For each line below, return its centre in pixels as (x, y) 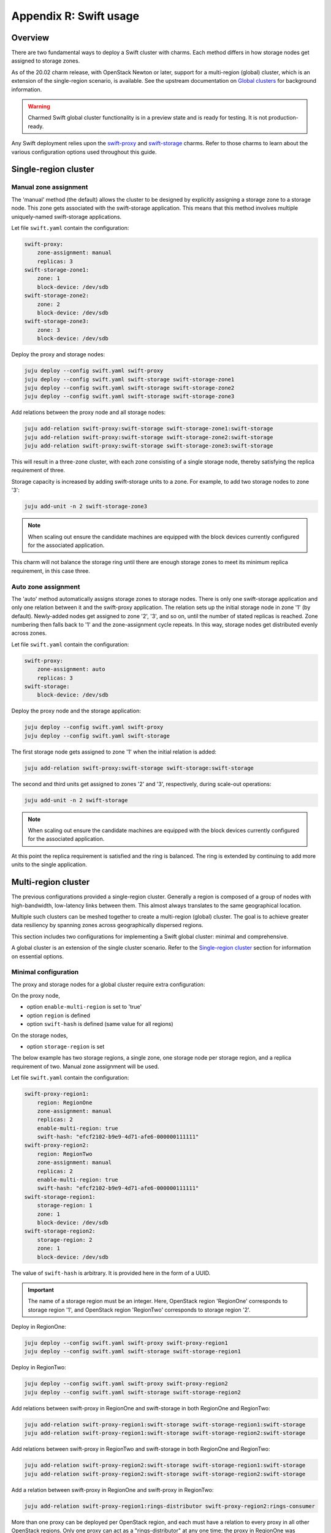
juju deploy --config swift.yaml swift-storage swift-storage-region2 (133, 1392)
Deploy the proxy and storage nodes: (58, 354)
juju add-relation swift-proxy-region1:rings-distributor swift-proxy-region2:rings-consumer (170, 1506)
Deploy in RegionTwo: (39, 1367)
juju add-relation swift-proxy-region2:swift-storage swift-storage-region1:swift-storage (165, 1465)
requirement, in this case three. (51, 571)
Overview (30, 38)
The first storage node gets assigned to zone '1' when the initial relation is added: (114, 752)
